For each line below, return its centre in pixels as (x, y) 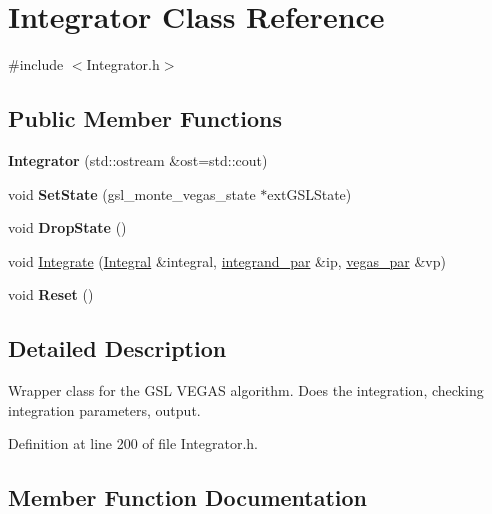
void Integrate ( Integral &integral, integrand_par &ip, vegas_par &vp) (227, 260)
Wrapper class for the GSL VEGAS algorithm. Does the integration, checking (246, 390)
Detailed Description (117, 348)
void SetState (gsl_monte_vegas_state (132, 193)
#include (36, 64)
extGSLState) (309, 193)
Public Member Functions (145, 118)
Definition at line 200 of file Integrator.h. (133, 443)
